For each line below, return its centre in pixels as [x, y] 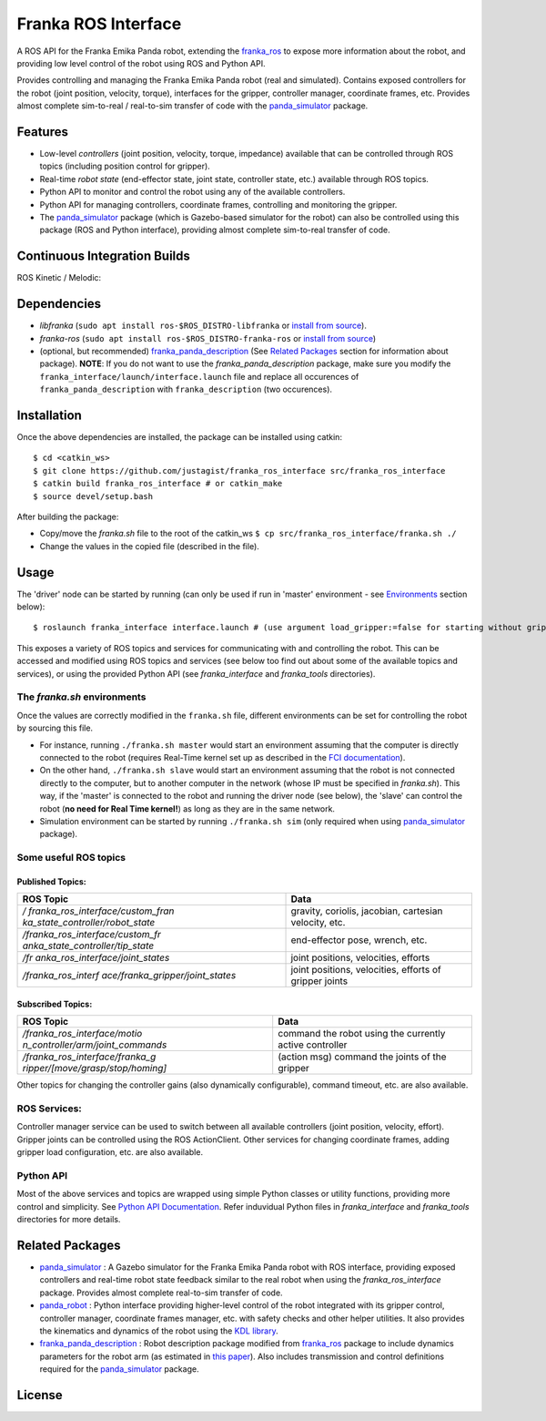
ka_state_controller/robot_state [89, 923]
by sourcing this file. [55, 728]
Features [42, 132]
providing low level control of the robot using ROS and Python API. [141, 63]
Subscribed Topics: [55, 1004]
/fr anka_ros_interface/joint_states [96, 958]
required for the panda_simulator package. [119, 1369]
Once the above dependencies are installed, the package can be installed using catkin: [180, 437]
